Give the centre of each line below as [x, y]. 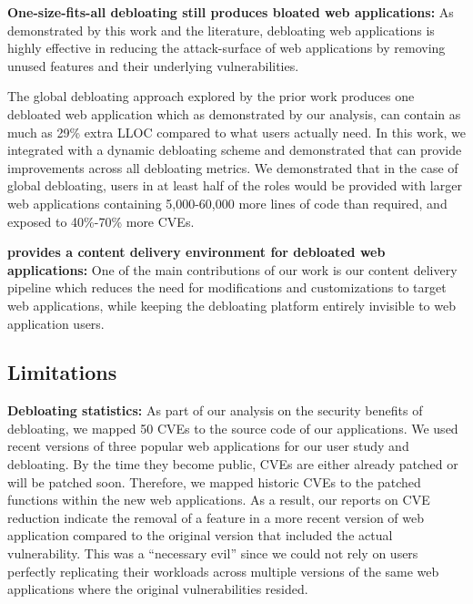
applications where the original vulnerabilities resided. [158, 589]
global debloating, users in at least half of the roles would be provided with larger [235, 185]
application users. [56, 323]
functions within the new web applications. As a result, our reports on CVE [219, 500]
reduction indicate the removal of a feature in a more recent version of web [216, 517]
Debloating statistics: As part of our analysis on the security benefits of [215, 410]
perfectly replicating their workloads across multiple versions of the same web [223, 571]
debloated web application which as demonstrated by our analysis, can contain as [234, 113]
